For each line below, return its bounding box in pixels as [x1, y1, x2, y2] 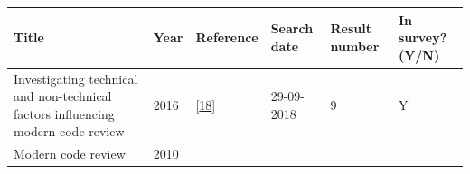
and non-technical [14, 87, 112, 105]
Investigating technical [14, 69, 138, 87]
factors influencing [14, 104, 115, 123]
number [330, 36, 380, 55]
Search [270, 19, 314, 38]
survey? [398, 28, 447, 47]
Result [330, 19, 371, 38]
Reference [195, 28, 258, 47]
